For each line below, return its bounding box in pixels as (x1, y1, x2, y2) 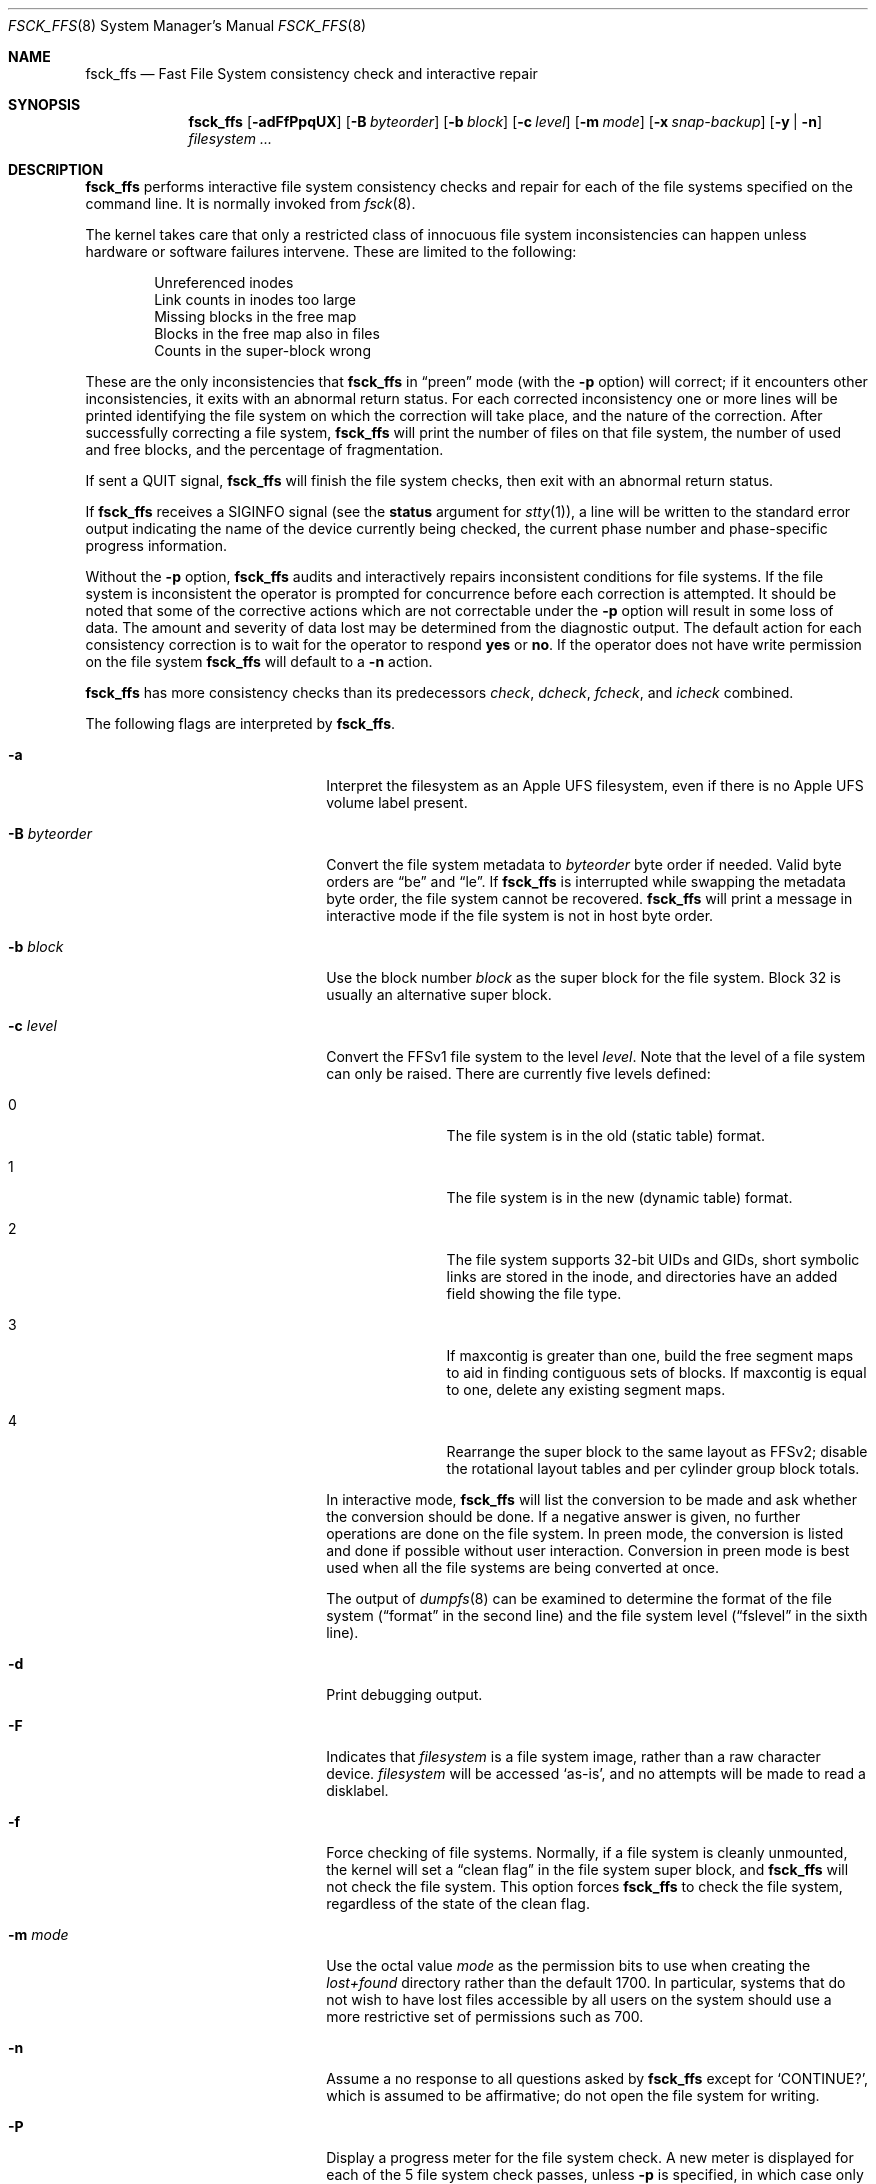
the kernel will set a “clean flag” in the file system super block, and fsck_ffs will (326, 1861, 849, 1878)
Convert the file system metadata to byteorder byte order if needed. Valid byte (326, 856, 842, 873)
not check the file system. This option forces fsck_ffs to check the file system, (326, 1878, 843, 1895)
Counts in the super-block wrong (154, 342, 371, 359)
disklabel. (326, 1782, 389, 1799)
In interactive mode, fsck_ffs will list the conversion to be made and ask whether (326, 1491, 857, 1508)
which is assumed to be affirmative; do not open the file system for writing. (326, 2087, 820, 2104)
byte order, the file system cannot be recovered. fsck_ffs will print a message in (326, 890, 853, 907)
